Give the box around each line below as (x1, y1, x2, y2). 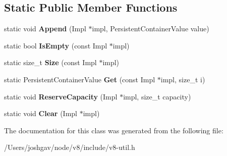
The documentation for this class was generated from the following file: (4, 125, 223, 135)
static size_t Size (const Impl (4, 57, 97, 68)
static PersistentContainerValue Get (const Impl (4, 74, 155, 84)
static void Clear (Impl (4, 108, 77, 119)
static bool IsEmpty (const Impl (4, 40, 107, 50)
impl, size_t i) (160, 74, 205, 84)
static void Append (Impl (4, 23, 86, 34)
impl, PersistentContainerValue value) (92, 23, 209, 34)
